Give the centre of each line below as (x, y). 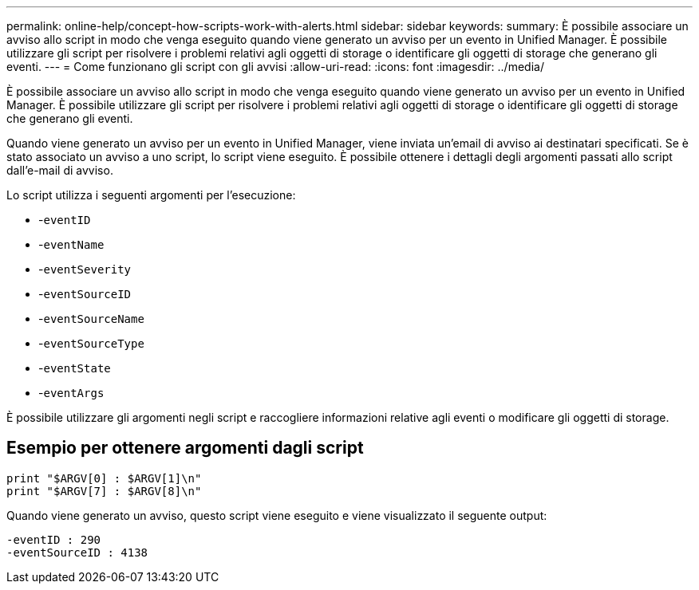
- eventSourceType (91, 343)
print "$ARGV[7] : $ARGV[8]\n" (104, 491)
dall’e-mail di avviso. (60, 170)
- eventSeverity (85, 269)
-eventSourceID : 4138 (77, 552)
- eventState (75, 368)
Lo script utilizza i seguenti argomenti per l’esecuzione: (151, 195)
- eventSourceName (91, 319)
